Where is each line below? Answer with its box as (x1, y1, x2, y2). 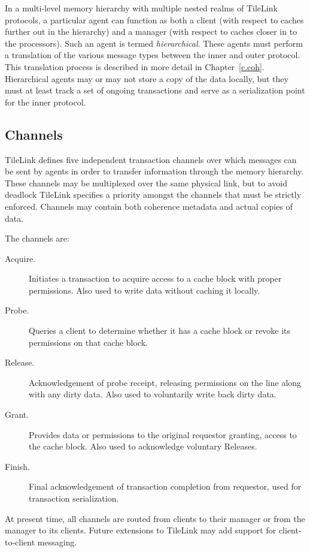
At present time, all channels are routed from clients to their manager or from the (5, 512, 305, 524)
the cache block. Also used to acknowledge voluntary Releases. (29, 440, 257, 453)
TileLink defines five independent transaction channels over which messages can (5, 153, 297, 165)
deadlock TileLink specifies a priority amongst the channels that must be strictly (5, 188, 302, 201)
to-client (5, 535, 35, 548)
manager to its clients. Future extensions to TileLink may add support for (5, 524, 276, 536)
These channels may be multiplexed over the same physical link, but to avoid (5, 176, 288, 189)
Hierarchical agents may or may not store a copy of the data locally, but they (5, 72, 288, 85)
